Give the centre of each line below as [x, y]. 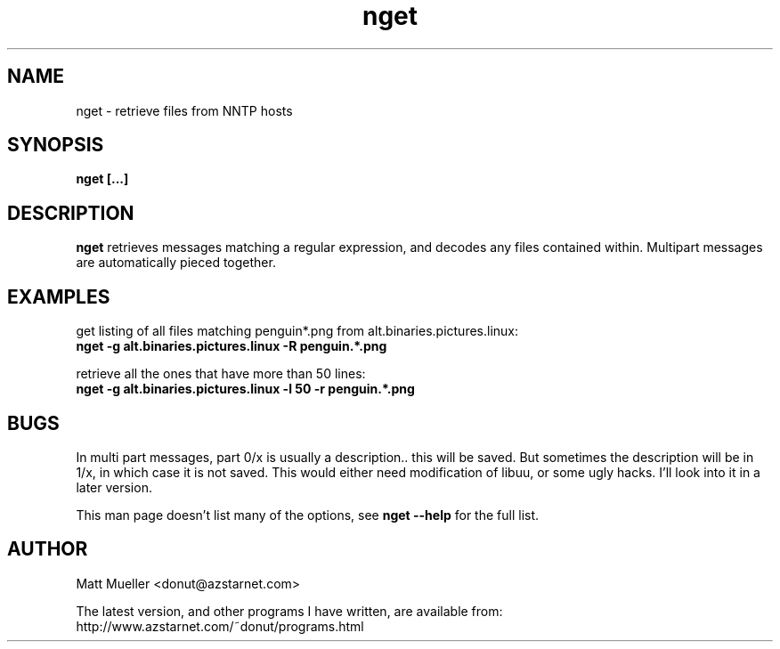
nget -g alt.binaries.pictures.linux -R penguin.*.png [232, 346]
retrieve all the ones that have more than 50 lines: [221, 374]
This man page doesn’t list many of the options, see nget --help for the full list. [308, 515]
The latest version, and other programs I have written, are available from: [289, 611]
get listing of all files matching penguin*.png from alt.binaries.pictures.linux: [297, 331]
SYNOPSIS [56, 145]
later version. [114, 487]
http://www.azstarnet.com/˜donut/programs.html [220, 626]
